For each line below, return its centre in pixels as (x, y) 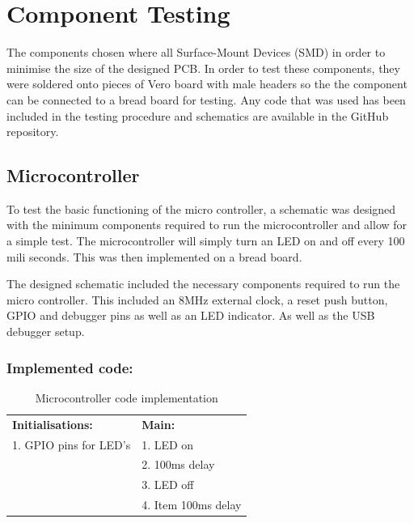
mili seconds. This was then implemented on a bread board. (154, 256)
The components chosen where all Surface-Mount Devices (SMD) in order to (196, 52)
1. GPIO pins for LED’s (72, 444)
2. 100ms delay (178, 464)
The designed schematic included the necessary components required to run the (203, 284)
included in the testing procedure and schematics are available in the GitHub (198, 115)
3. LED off (168, 485)
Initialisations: (53, 424)
